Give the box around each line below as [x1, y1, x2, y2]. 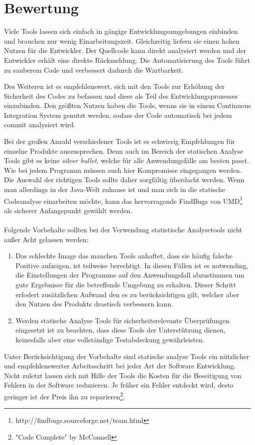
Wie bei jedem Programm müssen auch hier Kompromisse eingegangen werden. [4, 165, 242, 175]
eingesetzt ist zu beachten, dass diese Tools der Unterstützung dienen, [15, 325, 226, 335]
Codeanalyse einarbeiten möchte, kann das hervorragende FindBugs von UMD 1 [4, 194, 243, 206]
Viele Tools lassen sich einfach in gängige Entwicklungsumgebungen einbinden [4, 26, 238, 36]
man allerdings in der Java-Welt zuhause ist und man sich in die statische [4, 184, 226, 195]
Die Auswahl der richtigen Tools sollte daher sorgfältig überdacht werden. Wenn [4, 174, 245, 185]
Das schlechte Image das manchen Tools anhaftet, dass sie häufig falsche [15, 250, 232, 261]
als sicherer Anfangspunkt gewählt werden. [4, 205, 132, 215]
